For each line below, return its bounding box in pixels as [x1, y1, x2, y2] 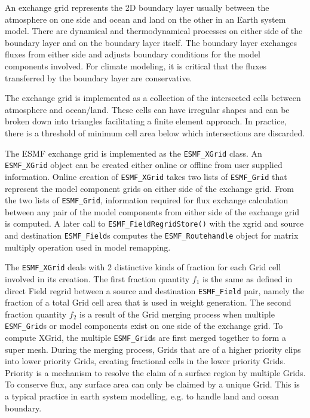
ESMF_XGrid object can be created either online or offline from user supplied [5, 158, 283, 171]
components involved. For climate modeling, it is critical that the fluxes [5, 59, 267, 72]
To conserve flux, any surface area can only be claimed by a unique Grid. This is [5, 378, 300, 390]
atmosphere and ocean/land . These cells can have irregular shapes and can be [5, 103, 290, 115]
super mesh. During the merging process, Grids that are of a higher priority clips [5, 343, 301, 355]
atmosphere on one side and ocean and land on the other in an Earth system [5, 13, 286, 25]
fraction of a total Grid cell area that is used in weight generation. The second [5, 296, 291, 309]
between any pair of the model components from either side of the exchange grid [5, 205, 300, 218]
